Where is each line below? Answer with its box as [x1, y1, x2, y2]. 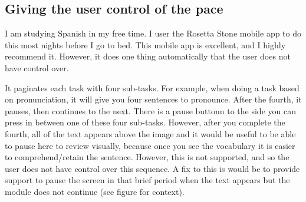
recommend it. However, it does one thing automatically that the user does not [5, 50, 291, 62]
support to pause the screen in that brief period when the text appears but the [5, 174, 290, 186]
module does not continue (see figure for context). [5, 185, 185, 197]
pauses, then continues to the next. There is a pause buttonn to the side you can [5, 104, 296, 117]
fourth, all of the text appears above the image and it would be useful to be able [5, 127, 296, 140]
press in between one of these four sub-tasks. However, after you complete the [5, 116, 285, 128]
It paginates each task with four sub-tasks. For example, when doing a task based [5, 81, 300, 94]
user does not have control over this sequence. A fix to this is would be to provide [5, 162, 300, 174]
